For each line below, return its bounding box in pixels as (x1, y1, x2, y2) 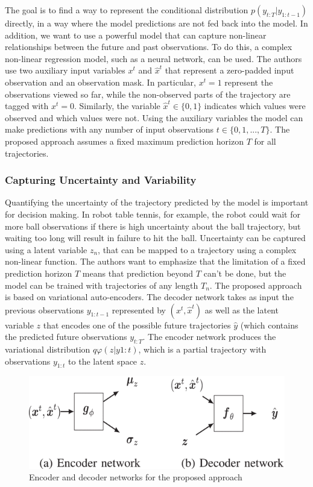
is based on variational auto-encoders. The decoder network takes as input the (5, 291, 294, 303)
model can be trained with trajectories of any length (5, 278, 198, 291)
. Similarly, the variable (74, 99, 160, 112)
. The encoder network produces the (142, 330, 276, 343)
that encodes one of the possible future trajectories (43, 318, 231, 331)
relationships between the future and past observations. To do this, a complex (5, 40, 292, 53)
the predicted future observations (5, 330, 127, 343)
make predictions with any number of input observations (5, 123, 214, 136)
